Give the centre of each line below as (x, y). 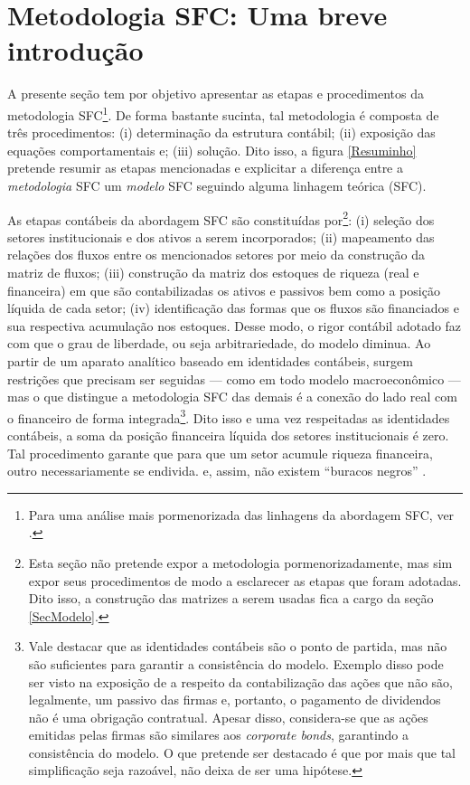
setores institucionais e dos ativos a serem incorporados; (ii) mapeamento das (221, 236)
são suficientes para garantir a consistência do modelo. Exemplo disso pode (236, 663)
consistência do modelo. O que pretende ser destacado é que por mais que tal (242, 752)
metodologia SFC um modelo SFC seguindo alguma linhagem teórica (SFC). (217, 185)
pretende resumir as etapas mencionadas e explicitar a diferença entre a (206, 168)
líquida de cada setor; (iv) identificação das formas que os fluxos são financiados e (233, 308)
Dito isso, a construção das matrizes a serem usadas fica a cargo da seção (231, 598)
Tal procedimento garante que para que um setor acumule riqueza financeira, (220, 453)
